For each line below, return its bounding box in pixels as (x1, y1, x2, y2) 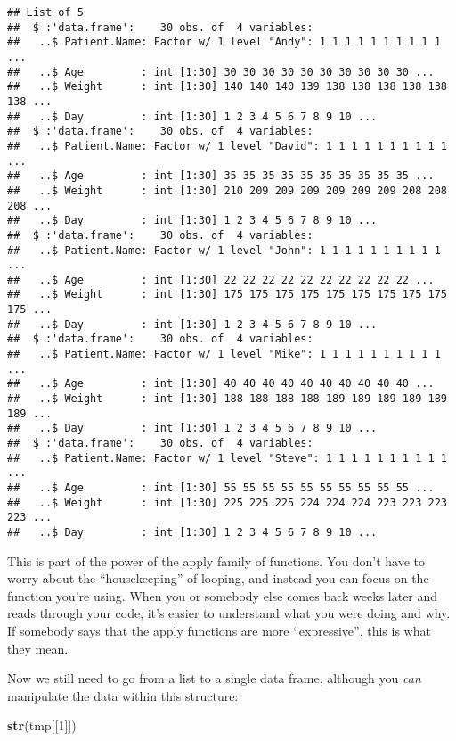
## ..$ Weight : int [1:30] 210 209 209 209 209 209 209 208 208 (7, 184, 447, 197)
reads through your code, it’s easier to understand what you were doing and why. (7, 604, 451, 622)
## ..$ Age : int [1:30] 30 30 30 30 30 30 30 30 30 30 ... (7, 65, 435, 78)
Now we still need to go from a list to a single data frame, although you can (7, 669, 421, 687)
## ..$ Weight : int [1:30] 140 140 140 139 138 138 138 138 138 (7, 80, 447, 94)
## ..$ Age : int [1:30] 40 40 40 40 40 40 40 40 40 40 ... (7, 377, 435, 391)
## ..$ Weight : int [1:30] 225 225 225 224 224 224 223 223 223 (7, 496, 447, 509)
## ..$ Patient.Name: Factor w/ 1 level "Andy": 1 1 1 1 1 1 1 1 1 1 (7, 36, 441, 49)
